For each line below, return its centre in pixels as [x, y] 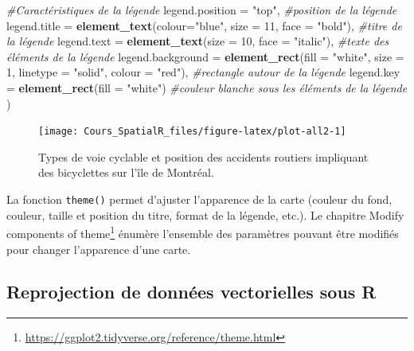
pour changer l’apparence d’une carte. [99, 249]
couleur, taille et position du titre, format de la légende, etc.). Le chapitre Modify [205, 214]
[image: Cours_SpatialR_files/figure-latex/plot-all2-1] [192, 132]
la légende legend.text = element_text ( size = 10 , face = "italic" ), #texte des [198, 41]
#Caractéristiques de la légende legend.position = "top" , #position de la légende [202, 10]
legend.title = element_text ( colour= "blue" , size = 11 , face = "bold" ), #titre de [204, 25]
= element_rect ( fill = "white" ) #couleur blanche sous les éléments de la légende [207, 87]
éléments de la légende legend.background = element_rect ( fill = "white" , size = [205, 56]
